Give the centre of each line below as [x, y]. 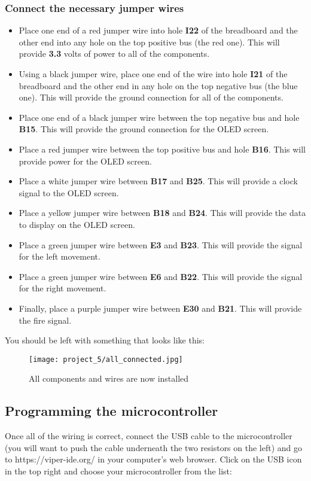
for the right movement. [62, 288]
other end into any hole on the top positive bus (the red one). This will [149, 42]
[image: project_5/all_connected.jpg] [106, 359]
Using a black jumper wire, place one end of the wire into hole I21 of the [153, 74]
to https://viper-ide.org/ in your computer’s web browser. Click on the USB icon [153, 459]
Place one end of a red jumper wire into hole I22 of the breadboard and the [158, 30]
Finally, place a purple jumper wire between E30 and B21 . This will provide [160, 308]
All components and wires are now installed [109, 378]
